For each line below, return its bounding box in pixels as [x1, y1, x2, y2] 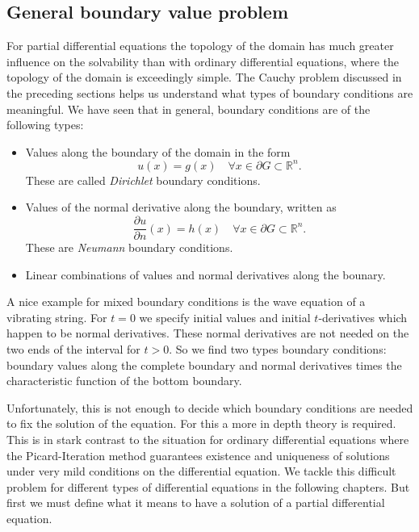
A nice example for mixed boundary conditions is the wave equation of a [6, 293, 366, 310]
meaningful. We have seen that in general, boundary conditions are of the [6, 100, 371, 117]
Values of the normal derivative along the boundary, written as [25, 199, 337, 216]
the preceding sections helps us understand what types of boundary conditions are [6, 84, 413, 101]
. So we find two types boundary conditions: [169, 341, 387, 358]
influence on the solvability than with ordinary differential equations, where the [6, 52, 400, 69]
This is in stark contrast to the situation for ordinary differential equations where [6, 431, 409, 448]
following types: [6, 116, 84, 133]
